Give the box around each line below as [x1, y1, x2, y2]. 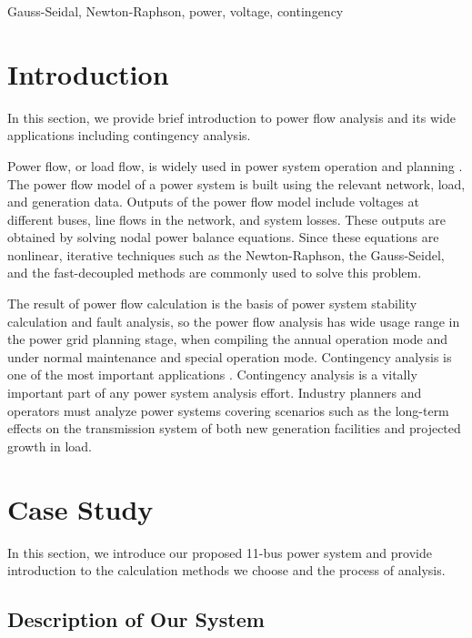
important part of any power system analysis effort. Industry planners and [7, 383, 422, 402]
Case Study [7, 490, 154, 527]
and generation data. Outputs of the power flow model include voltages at [7, 192, 419, 211]
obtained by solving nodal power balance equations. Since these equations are [7, 228, 439, 247]
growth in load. [7, 436, 93, 455]
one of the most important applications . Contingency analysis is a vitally [7, 365, 417, 384]
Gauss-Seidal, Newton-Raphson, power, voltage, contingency [7, 2, 344, 20]
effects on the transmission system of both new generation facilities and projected [7, 419, 461, 438]
